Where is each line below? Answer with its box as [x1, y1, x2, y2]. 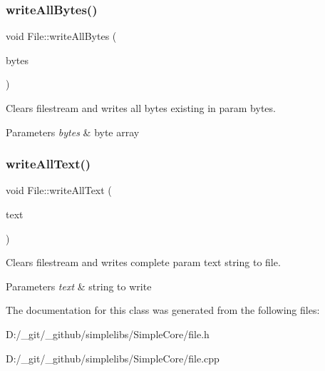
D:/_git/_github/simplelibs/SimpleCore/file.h [6, 326, 210, 341]
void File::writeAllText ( [6, 183, 112, 198]
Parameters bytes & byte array [6, 124, 140, 139]
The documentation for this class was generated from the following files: [6, 303, 320, 317]
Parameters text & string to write [6, 278, 152, 293]
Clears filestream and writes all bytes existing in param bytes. [6, 101, 276, 115]
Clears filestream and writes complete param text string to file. [6, 255, 281, 270]
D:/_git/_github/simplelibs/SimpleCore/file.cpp [6, 350, 220, 365]
